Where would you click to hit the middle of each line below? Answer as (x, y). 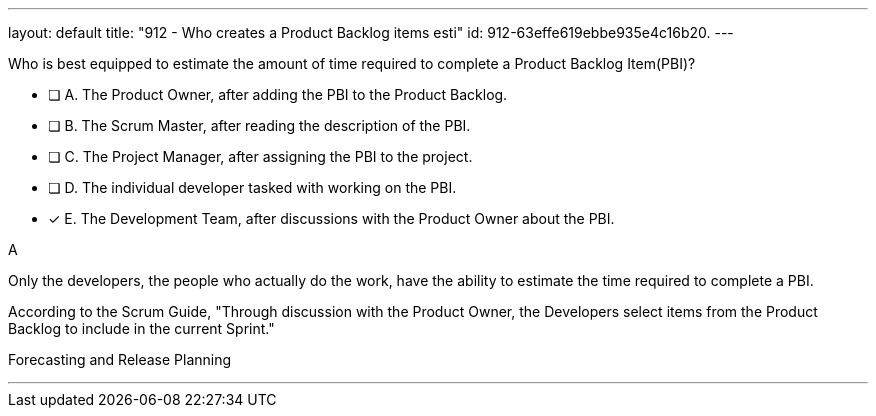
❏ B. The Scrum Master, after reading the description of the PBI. (259, 125)
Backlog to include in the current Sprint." (141, 328)
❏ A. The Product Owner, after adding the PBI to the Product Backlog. (278, 94)
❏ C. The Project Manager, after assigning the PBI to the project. (260, 156)
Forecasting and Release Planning (120, 359)
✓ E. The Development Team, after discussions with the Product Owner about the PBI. (331, 218)
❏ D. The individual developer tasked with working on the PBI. (252, 187)
